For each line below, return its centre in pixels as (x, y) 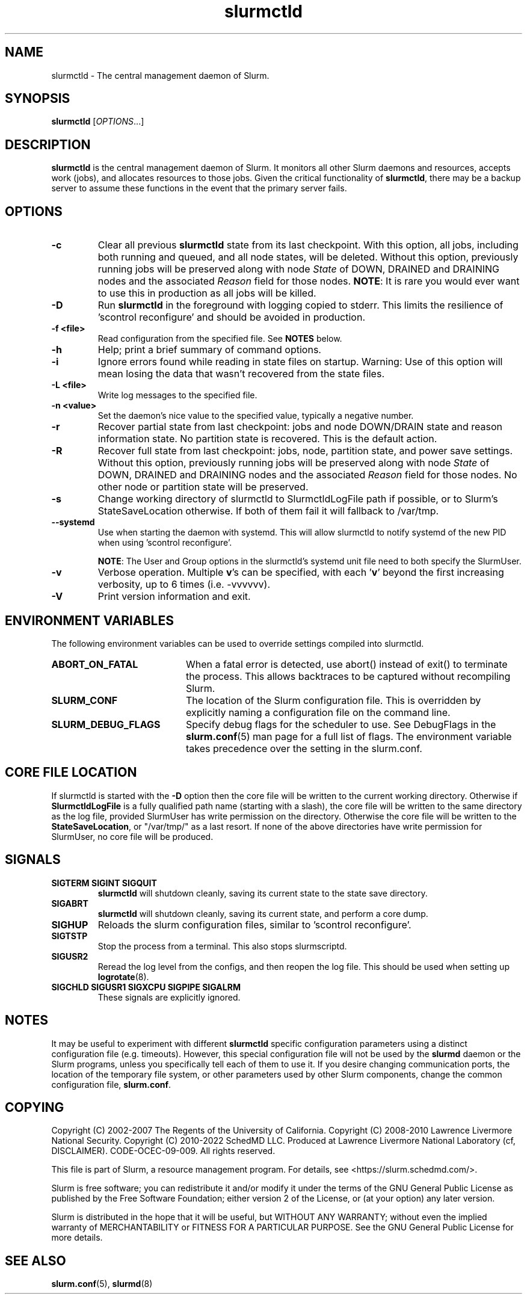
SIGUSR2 (70, 956)
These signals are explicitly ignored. (169, 997)
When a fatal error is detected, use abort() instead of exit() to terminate (347, 664)
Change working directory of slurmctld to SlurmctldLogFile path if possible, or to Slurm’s (298, 499)
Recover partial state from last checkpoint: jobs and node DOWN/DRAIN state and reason (300, 427)
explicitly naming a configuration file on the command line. (318, 712)
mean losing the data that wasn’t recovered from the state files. (241, 374)
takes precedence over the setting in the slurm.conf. (304, 748)
